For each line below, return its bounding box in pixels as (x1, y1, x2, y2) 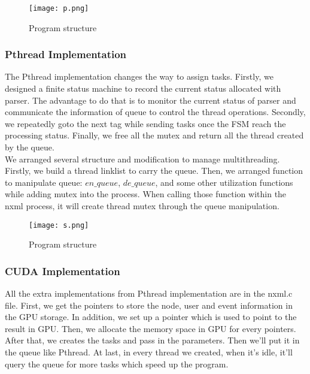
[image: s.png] (29, 221, 89, 230)
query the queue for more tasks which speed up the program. (5, 357, 229, 370)
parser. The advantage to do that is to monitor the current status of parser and (5, 93, 296, 106)
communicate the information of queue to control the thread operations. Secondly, (5, 105, 306, 118)
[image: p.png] (29, 4, 89, 13)
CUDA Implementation (5, 263, 120, 278)
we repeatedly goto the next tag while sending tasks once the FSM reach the (5, 117, 286, 129)
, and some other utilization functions (155, 176, 293, 188)
